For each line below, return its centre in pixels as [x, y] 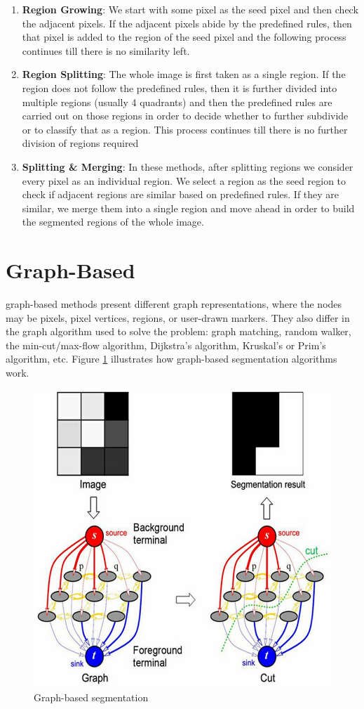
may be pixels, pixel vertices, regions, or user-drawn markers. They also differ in [178, 317]
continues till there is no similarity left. [106, 50]
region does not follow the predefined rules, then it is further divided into [180, 87]
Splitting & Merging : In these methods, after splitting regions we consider [188, 166]
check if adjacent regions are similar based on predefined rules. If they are [181, 194]
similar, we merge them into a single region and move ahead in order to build [188, 208]
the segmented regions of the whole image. [113, 222]
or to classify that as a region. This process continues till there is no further [185, 129]
